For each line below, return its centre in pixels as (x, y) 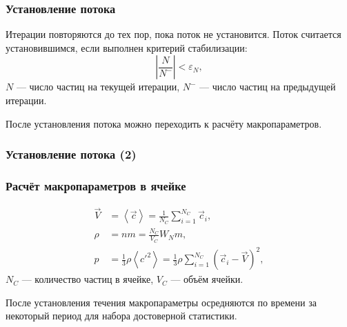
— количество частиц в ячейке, (88, 279)
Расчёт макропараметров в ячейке (96, 185)
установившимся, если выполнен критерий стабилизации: (127, 47)
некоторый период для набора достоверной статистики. (121, 316)
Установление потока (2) (71, 154)
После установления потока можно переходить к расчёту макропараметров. (164, 123)
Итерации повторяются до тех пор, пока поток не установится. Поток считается (173, 34)
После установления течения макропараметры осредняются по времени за (161, 302)
